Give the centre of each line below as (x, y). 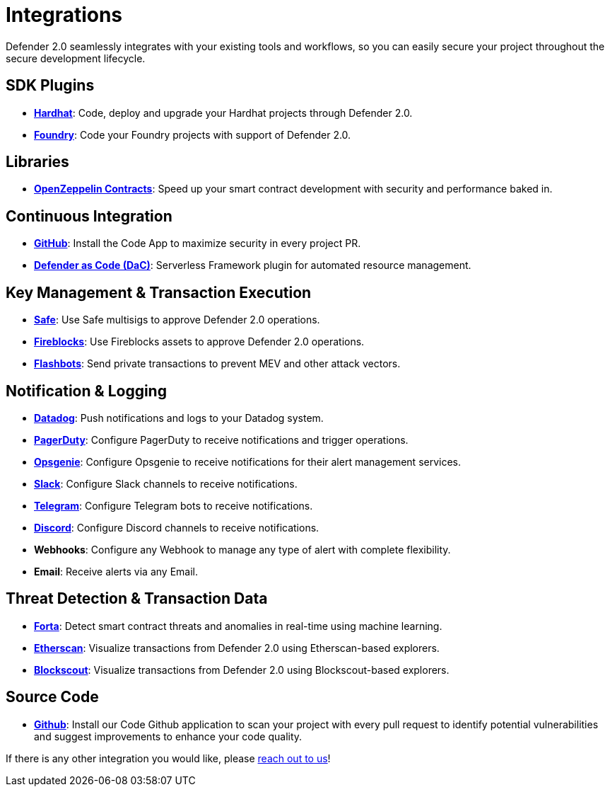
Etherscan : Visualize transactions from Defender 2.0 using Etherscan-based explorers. (237, 648)
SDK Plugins (50, 86)
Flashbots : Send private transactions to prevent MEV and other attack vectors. (217, 364)
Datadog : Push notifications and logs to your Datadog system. (179, 418)
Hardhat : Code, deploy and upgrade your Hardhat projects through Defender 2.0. (223, 113)
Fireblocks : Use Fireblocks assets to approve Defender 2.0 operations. (199, 342)
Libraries (37, 162)
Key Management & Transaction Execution (159, 292)
